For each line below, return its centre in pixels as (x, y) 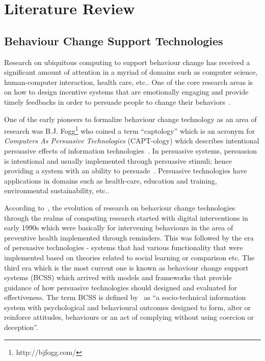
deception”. (21, 327)
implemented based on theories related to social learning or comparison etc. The (129, 257)
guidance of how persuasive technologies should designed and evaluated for (121, 287)
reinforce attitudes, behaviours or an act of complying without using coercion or (129, 317)
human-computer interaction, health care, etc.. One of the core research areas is (129, 82)
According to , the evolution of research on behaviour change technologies (120, 207)
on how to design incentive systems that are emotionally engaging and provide (126, 92)
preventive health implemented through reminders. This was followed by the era (129, 237)
